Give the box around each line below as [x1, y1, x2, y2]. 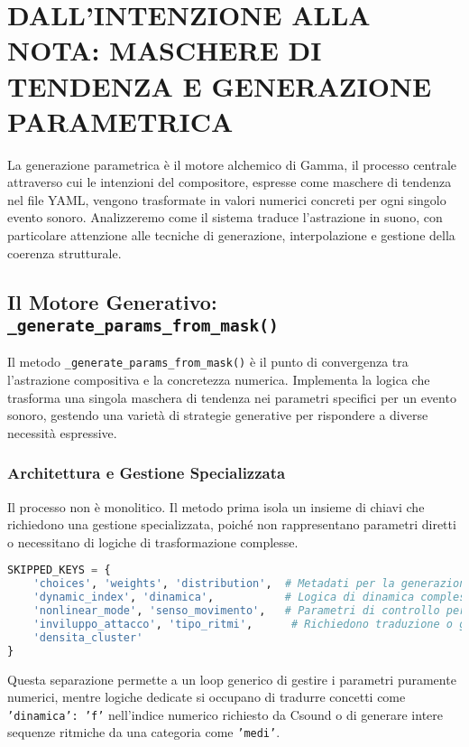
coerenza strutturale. [7, 243, 122, 262]
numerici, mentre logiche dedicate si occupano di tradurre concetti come [7, 687, 406, 706]
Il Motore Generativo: [7, 287, 217, 315]
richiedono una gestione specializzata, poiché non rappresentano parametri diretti [7, 515, 456, 534]
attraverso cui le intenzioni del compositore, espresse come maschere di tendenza [7, 173, 452, 191]
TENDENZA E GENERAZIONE [7, 67, 432, 104]
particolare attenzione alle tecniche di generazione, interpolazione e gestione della [7, 226, 455, 245]
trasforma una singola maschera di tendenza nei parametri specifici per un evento [7, 388, 456, 406]
